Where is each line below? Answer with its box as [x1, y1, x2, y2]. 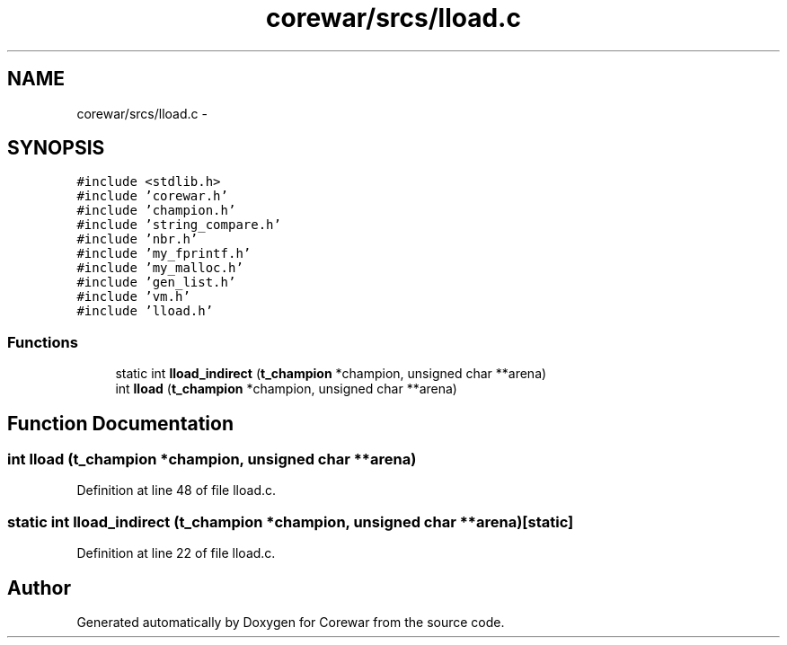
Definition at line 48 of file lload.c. [76, 482, 277, 499]
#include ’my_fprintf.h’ [76, 246, 252, 261]
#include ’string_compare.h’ [76, 217, 281, 233]
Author [7, 576, 71, 599]
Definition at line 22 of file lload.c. [76, 545, 276, 561]
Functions [7, 332, 78, 351]
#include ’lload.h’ [76, 304, 214, 319]
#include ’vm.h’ [76, 289, 190, 305]
